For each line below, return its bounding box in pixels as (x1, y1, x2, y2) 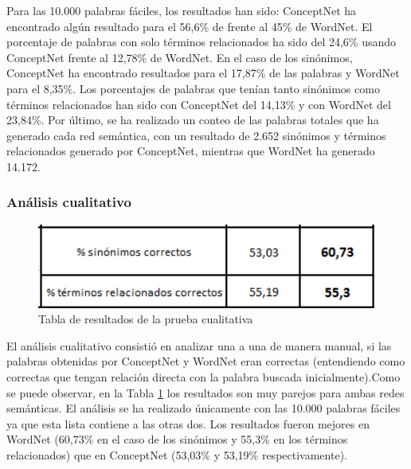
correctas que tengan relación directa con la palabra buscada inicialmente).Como (6, 368, 401, 385)
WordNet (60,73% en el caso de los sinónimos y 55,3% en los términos (6, 431, 348, 448)
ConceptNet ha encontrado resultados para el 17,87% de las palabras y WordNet (6, 64, 400, 81)
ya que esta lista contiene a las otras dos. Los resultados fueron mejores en (6, 415, 370, 432)
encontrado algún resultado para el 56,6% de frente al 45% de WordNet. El (6, 18, 373, 34)
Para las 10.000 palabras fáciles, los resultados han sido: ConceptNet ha (6, 2, 357, 18)
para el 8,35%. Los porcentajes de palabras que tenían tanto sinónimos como (6, 80, 380, 96)
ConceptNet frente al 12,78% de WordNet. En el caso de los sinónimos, (6, 49, 353, 65)
